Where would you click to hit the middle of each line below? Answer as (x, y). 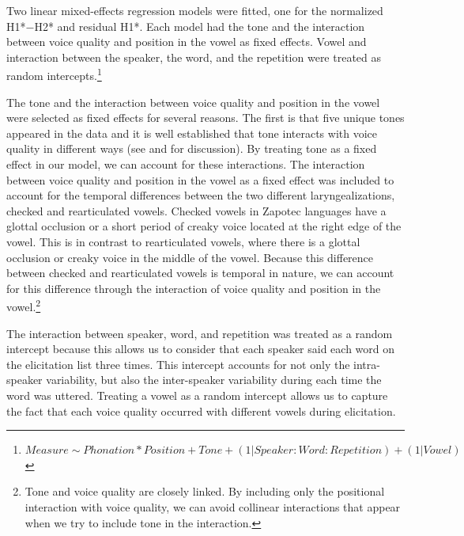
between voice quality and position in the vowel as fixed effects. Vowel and (187, 42)
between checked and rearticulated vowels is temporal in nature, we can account (200, 273)
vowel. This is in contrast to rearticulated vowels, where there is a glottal (183, 241)
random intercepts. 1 (54, 74)
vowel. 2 (24, 305)
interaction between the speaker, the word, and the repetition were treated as (194, 57)
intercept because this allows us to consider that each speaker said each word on (201, 349)
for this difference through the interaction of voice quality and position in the (194, 288)
